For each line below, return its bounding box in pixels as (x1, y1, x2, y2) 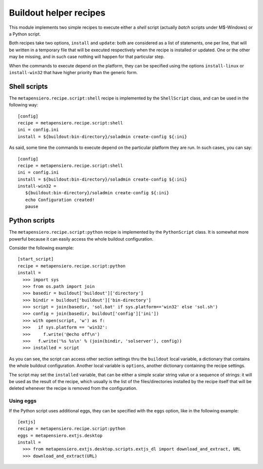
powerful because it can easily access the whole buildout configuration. (9, 236, 153, 242)
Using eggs (9, 398, 37, 405)
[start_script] (18, 256, 54, 262)
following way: (9, 102, 38, 108)
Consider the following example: (9, 245, 74, 251)
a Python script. (9, 31, 41, 37)
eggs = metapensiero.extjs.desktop (18, 432, 103, 438)
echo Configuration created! (25, 197, 95, 203)
